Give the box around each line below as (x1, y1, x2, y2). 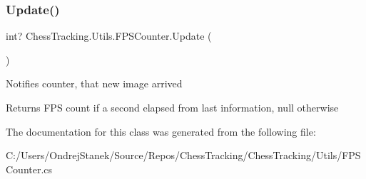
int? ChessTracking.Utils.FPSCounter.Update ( (6, 28, 212, 43)
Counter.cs (6, 161, 53, 176)
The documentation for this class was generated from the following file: (6, 124, 316, 139)
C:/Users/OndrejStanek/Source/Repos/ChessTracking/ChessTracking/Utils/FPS (6, 148, 361, 163)
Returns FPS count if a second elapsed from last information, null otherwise (6, 100, 339, 114)
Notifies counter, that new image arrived (6, 76, 183, 91)
